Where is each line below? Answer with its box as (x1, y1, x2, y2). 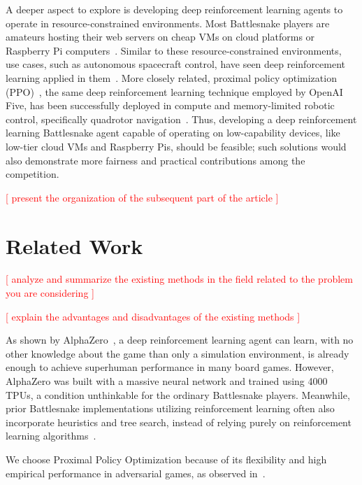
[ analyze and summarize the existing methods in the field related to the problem (6, 272, 353, 286)
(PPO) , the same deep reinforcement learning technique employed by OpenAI (6, 84, 343, 99)
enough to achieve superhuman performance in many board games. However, (6, 360, 334, 374)
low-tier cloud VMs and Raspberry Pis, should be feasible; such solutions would (6, 139, 347, 153)
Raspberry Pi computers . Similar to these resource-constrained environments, (6, 43, 342, 57)
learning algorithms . (6, 428, 96, 443)
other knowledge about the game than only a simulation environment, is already (6, 346, 349, 360)
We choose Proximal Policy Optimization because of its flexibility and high (6, 451, 327, 466)
